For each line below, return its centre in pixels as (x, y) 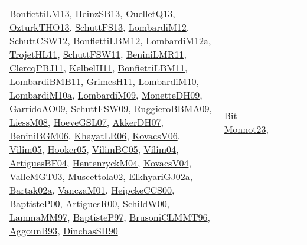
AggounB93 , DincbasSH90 (64, 231)
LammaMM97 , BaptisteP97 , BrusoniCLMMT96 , (110, 217)
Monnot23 (245, 129)
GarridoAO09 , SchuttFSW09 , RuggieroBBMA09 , (111, 108)
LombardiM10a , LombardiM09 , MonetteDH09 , (106, 95)
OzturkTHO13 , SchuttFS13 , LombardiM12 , (99, 27)
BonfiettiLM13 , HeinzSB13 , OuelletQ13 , (92, 13)
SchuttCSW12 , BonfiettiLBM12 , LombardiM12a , (110, 40)
